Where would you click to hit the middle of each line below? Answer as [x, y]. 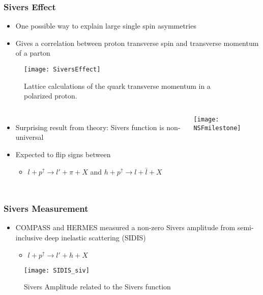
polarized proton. [51, 96]
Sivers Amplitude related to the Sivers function [97, 287]
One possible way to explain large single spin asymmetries [106, 26]
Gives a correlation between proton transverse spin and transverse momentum [137, 43]
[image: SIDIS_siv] [57, 270]
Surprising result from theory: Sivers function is [90, 127]
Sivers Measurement [46, 208]
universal [30, 137]
